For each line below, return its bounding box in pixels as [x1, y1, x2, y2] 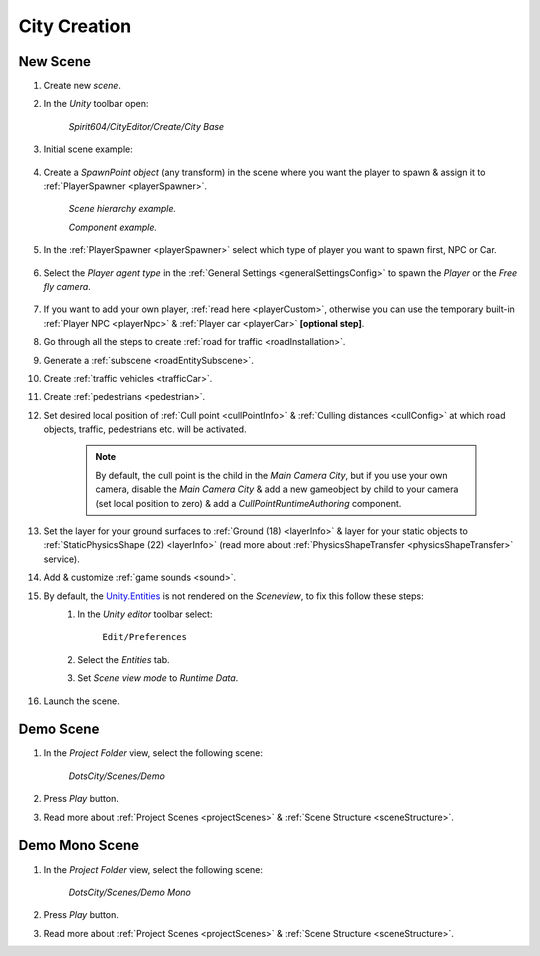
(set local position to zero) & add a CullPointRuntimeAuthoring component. [95, 497, 402, 509]
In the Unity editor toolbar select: [77, 608, 213, 620]
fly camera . [43, 280, 92, 292]
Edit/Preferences [102, 631, 187, 643]
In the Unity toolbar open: [43, 98, 149, 110]
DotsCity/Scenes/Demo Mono [68, 886, 192, 898]
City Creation [18, 15, 132, 37]
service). [43, 553, 80, 565]
